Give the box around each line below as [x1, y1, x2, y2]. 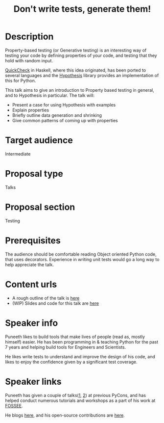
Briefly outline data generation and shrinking [12, 112, 102, 118]
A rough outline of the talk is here [12, 295, 80, 301]
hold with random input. [5, 57, 53, 63]
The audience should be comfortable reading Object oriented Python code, [5, 251, 157, 257]
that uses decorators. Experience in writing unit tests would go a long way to [5, 256, 160, 262]
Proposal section [5, 202, 75, 212]
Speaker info [5, 317, 58, 328]
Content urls [5, 279, 57, 290]
